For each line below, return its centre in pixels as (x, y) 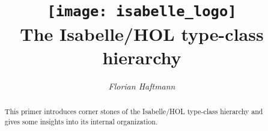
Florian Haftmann (142, 86)
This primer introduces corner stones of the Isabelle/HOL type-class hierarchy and (134, 111)
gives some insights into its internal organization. (81, 121)
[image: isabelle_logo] (142, 12)
